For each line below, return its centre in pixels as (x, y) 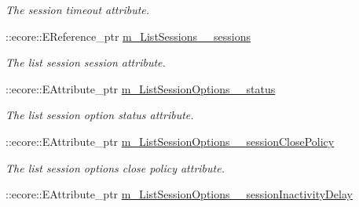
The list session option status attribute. (100, 115)
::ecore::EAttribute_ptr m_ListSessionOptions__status (141, 88)
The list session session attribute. (86, 62)
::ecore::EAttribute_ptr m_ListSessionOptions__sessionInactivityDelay (179, 194)
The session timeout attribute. (78, 9)
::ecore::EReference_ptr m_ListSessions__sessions (128, 36)
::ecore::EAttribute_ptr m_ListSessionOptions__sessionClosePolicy (170, 141)
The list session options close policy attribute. (115, 167)
